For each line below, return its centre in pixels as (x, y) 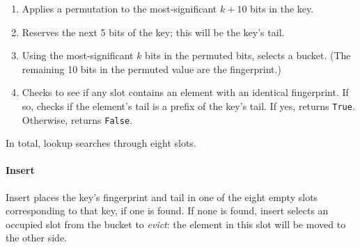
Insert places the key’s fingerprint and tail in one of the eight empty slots (162, 197)
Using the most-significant (78, 55)
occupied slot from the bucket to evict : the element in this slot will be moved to (176, 224)
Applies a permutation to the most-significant (119, 8)
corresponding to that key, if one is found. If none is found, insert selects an (167, 210)
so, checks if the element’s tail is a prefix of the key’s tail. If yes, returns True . (188, 105)
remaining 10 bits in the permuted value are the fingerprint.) (151, 69)
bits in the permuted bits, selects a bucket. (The (248, 55)
